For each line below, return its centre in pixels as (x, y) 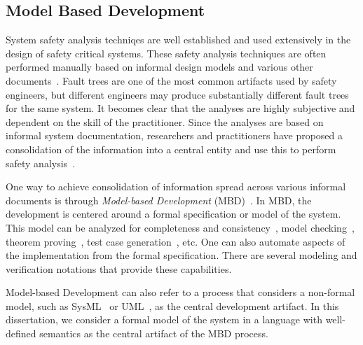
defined (21, 333)
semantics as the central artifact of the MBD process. (154, 333)
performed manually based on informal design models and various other (159, 67)
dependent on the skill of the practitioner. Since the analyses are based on (165, 121)
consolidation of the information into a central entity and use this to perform (171, 149)
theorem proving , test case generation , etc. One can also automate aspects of (176, 241)
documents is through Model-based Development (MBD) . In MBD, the (159, 200)
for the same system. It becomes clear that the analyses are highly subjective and (180, 108)
